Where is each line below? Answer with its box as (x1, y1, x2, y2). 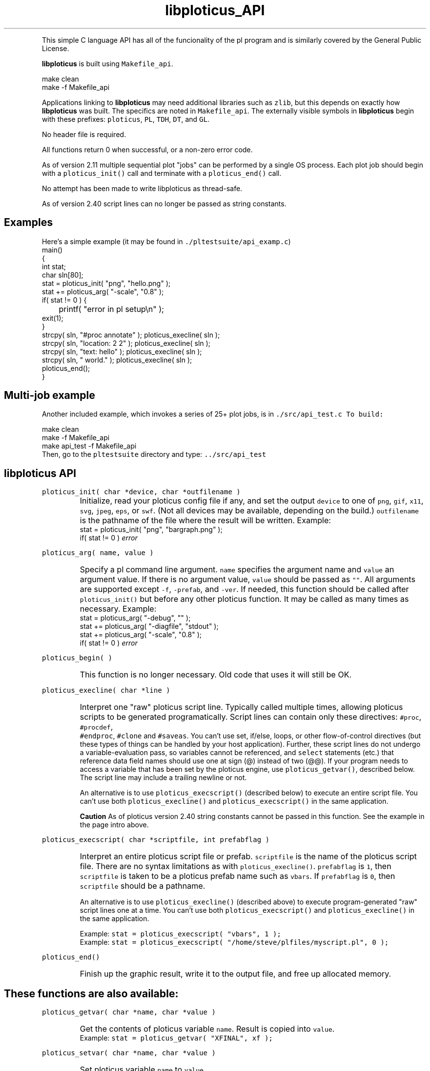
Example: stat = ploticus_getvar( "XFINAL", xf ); (80, 1034, 273, 1043)
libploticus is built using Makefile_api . (42, 59, 173, 68)
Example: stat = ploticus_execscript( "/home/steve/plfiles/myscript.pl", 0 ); (80, 938, 389, 947)
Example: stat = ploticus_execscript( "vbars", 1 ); (80, 930, 281, 938)
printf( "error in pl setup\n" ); (58, 304, 164, 314)
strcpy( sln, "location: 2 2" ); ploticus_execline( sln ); (42, 338, 211, 347)
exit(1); (42, 313, 63, 322)
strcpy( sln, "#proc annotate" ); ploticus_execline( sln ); (42, 330, 220, 339)
